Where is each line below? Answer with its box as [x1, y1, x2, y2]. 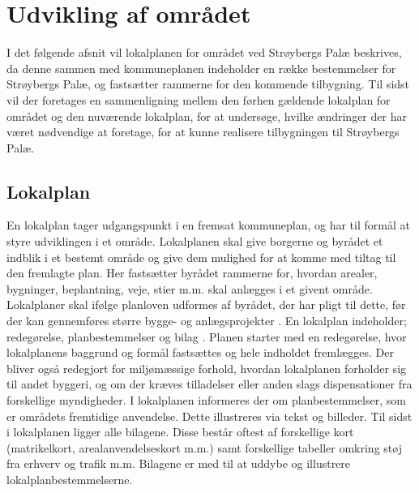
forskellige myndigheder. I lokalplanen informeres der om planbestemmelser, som [6, 392, 406, 409]
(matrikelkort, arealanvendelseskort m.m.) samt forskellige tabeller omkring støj [6, 439, 402, 456]
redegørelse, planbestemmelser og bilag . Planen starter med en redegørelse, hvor [6, 328, 407, 345]
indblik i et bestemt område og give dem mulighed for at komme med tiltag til [6, 248, 396, 265]
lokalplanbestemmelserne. [6, 470, 133, 487]
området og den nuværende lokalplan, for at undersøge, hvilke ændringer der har [6, 107, 407, 124]
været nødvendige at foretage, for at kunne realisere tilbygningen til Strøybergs [6, 123, 400, 140]
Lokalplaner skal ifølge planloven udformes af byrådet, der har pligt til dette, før [6, 296, 406, 313]
